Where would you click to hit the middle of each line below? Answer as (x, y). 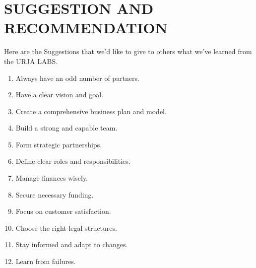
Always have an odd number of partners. (77, 78)
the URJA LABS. (31, 61)
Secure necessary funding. (55, 194)
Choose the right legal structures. (66, 228)
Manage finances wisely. (52, 178)
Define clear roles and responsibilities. (73, 161)
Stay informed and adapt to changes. (72, 244)
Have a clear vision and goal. (60, 95)
